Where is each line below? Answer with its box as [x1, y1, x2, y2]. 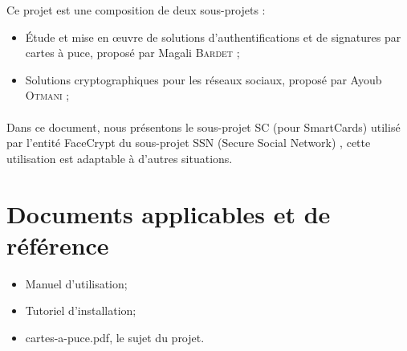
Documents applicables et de [6, 197, 331, 230]
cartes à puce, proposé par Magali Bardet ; [25, 44, 240, 61]
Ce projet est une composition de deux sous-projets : [6, 2, 266, 18]
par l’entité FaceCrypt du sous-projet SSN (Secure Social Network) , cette [6, 134, 371, 151]
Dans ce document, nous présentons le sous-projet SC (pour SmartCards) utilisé [6, 118, 401, 135]
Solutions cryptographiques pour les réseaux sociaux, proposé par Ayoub [25, 71, 382, 88]
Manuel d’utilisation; [25, 275, 128, 292]
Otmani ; [25, 87, 70, 104]
